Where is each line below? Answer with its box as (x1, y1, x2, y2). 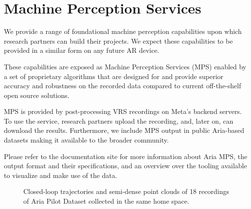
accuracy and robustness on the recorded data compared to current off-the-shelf (4, 80, 241, 91)
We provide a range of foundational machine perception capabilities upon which (4, 26, 242, 36)
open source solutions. (4, 90, 70, 100)
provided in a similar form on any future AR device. (4, 45, 160, 55)
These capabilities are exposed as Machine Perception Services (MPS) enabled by (4, 61, 247, 71)
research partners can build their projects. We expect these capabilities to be (4, 35, 233, 46)
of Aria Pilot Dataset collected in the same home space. (23, 196, 189, 206)
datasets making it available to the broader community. (4, 135, 169, 145)
